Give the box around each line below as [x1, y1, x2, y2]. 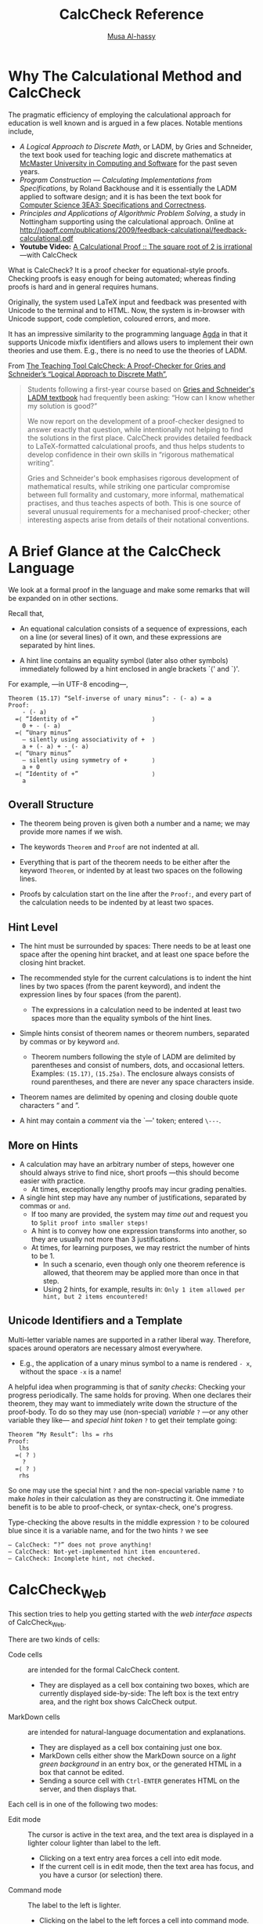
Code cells [8, 1650, 43, 1660]
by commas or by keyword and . [19, 1037, 120, 1047]
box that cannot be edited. [38, 1768, 124, 1777]
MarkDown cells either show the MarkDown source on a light [38, 1751, 236, 1761]
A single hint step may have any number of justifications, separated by [19, 1193, 247, 1202]
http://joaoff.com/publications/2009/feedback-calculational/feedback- [19, 225, 247, 235]
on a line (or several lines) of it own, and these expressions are [19, 632, 222, 641]
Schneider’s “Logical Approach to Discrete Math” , [8, 369, 168, 378]
